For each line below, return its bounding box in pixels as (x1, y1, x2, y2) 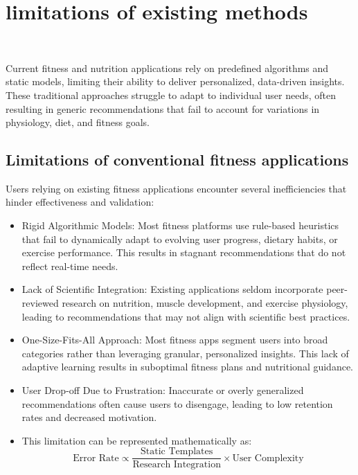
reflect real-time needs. (21, 258, 118, 273)
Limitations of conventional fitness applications (6, 149, 349, 170)
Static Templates (141, 447, 213, 457)
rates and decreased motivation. (21, 410, 157, 424)
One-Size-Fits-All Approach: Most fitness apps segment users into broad (21, 332, 328, 347)
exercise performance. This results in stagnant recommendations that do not (21, 245, 346, 260)
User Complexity (232, 453, 304, 463)
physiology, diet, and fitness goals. (6, 115, 150, 129)
